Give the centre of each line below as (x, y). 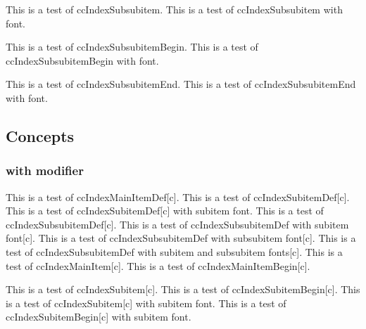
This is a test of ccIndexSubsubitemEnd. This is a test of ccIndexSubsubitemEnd (181, 84)
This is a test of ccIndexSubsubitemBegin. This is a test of (132, 47)
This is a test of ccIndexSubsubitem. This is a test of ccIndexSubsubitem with (174, 9)
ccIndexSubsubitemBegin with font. (82, 60)
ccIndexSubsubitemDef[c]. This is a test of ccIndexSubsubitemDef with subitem (177, 224)
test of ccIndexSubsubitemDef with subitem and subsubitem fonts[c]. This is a (174, 251)
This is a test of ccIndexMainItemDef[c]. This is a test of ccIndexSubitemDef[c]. (178, 196)
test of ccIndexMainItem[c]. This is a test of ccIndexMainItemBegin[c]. (158, 265)
